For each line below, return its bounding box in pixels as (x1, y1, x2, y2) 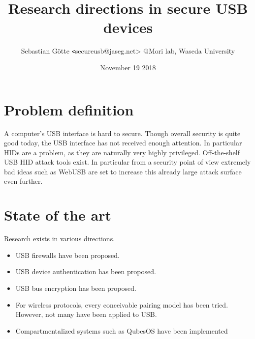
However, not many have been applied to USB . (15, 309, 157, 319)
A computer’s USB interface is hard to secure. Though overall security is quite (4, 128, 241, 138)
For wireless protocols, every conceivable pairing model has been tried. (15, 299, 228, 310)
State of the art (4, 205, 112, 225)
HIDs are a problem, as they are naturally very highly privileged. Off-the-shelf (4, 147, 240, 157)
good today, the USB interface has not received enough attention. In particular (4, 138, 242, 148)
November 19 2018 (100, 62, 156, 72)
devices (103, 17, 153, 37)
